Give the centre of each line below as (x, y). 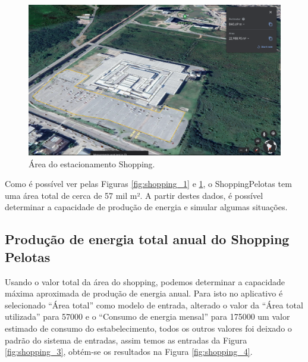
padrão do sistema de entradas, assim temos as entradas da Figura (126, 340)
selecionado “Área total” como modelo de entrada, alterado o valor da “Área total (154, 305)
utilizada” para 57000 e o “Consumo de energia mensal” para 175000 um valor (147, 316)
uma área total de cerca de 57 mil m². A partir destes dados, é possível (134, 195)
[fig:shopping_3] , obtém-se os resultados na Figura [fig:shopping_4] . (129, 352)
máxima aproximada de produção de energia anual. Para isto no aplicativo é (144, 293)
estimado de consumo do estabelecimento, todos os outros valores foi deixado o (148, 328)
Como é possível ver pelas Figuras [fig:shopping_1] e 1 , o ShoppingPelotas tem (148, 184)
